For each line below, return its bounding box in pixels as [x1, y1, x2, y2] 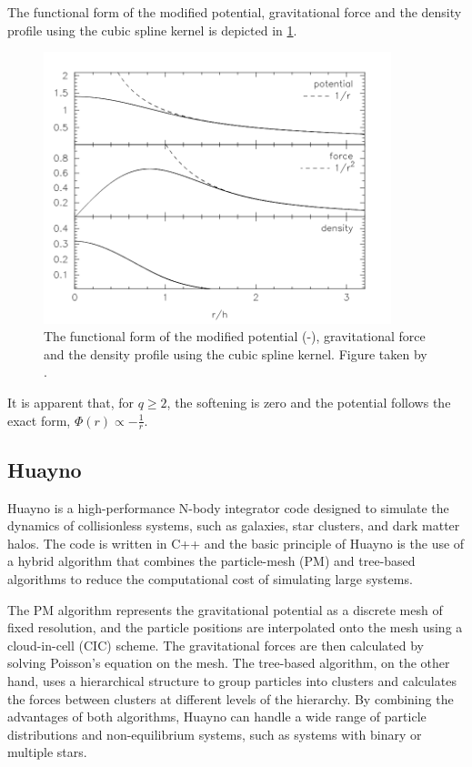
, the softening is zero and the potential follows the [166, 392, 451, 411]
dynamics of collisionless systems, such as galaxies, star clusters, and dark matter [7, 516, 460, 535]
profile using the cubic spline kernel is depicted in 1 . [7, 20, 297, 39]
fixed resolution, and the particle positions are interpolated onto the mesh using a [7, 618, 463, 637]
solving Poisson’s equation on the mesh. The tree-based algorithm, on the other [7, 653, 450, 672]
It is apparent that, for [7, 392, 135, 411]
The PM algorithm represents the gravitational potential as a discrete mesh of [7, 600, 443, 619]
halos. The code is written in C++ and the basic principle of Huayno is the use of [7, 533, 465, 552]
